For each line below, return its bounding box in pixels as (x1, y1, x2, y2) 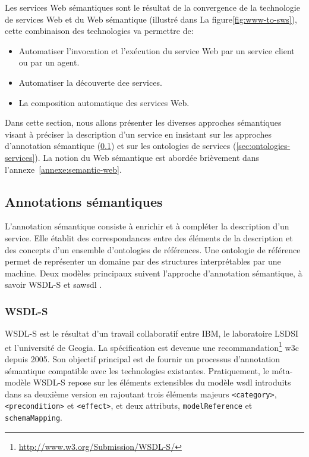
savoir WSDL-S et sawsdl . (5, 278, 102, 291)
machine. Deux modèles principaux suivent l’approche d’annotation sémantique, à (5, 266, 302, 279)
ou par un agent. (18, 56, 80, 69)
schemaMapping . (5, 411, 62, 424)
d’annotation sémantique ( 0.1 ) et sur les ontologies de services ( (5, 139, 237, 152)
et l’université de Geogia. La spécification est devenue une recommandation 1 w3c (5, 339, 299, 353)
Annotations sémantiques (5, 192, 163, 210)
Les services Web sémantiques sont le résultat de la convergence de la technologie (5, 1, 300, 13)
